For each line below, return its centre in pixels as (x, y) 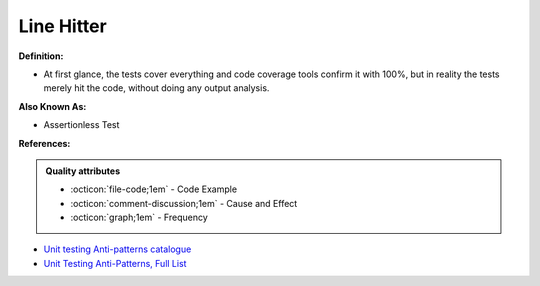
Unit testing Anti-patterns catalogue (117, 249)
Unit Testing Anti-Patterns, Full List (115, 263)
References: (44, 143)
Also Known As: (52, 106)
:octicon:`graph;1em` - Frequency (139, 217)
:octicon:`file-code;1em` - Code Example (154, 189)
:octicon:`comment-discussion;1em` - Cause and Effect (184, 203)
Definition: (41, 56)
